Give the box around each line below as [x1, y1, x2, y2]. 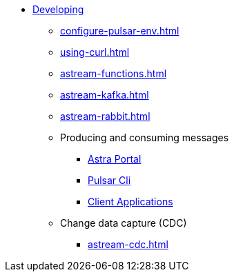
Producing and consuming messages [60, 132, 229, 143]
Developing [32, 3, 84, 15]
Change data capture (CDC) [60, 217, 187, 229]
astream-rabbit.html [60, 110, 150, 122]
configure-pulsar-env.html [60, 25, 179, 37]
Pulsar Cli [88, 174, 131, 186]
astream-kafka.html [60, 89, 149, 101]
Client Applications [88, 196, 173, 207]
